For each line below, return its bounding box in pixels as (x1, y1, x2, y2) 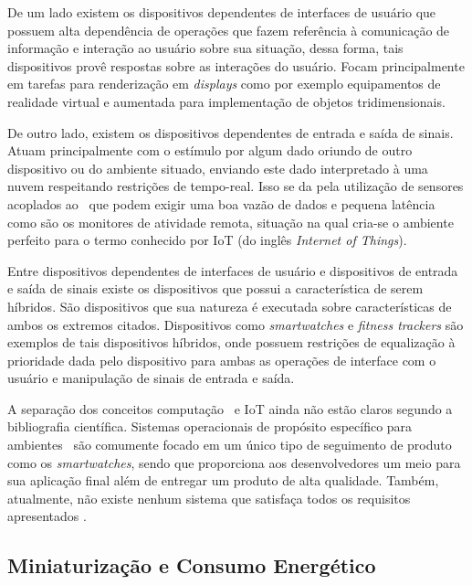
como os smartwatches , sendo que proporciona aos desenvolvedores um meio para (7, 452, 461, 472)
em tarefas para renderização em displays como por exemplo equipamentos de (7, 74, 441, 93)
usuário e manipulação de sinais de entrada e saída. (7, 368, 295, 388)
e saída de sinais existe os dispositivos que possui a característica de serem (7, 279, 424, 298)
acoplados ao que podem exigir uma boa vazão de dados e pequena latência (7, 194, 435, 213)
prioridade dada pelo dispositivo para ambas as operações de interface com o (7, 350, 436, 369)
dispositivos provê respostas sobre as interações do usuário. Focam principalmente (7, 56, 465, 75)
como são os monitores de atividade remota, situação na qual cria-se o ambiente (7, 212, 454, 231)
